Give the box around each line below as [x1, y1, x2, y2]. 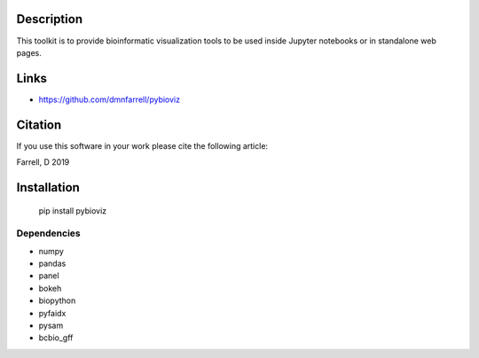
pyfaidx [38, 307, 67, 318]
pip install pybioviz [38, 205, 107, 216]
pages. [16, 47, 42, 58]
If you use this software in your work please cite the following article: [16, 140, 269, 151]
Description [16, 12, 83, 27]
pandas [38, 258, 67, 269]
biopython [38, 295, 76, 306]
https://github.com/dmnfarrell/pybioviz [38, 94, 181, 105]
